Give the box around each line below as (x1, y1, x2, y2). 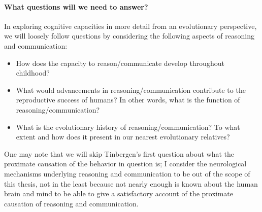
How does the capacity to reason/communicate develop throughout (16, 57, 224, 68)
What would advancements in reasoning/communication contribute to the (16, 84, 246, 95)
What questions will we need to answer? (4, 1, 148, 12)
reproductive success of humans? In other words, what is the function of (16, 94, 240, 105)
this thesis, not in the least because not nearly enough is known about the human (4, 178, 258, 189)
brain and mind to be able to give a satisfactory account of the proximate (4, 188, 233, 199)
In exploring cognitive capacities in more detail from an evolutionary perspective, (4, 20, 257, 31)
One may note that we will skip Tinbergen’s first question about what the (4, 148, 235, 159)
